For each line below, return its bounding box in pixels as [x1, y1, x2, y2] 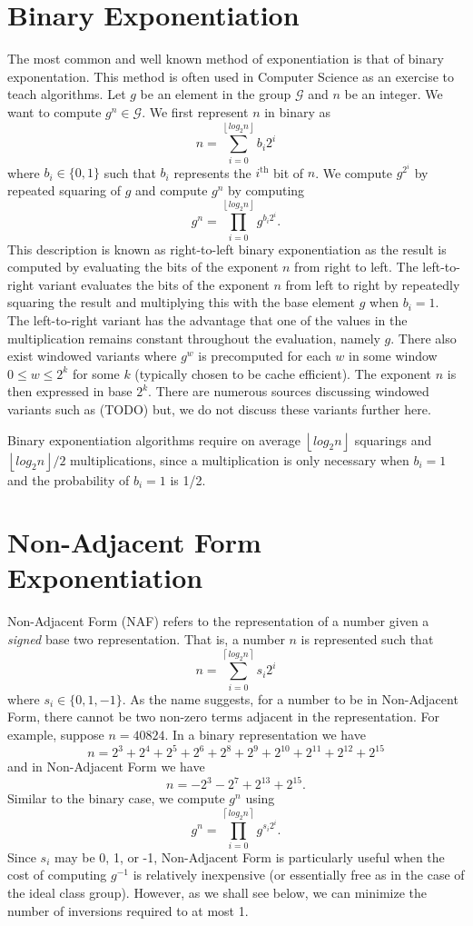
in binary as [264, 102, 331, 121]
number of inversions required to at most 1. [7, 901, 249, 920]
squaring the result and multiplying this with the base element [7, 293, 356, 312]
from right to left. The [294, 257, 419, 276]
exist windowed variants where [7, 346, 177, 365]
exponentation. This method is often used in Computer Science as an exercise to [7, 66, 454, 85]
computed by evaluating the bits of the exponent [7, 257, 279, 276]
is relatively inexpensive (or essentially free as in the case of [133, 865, 465, 884]
